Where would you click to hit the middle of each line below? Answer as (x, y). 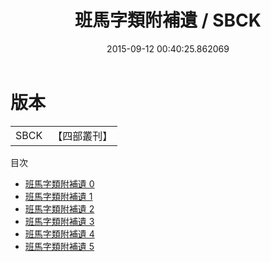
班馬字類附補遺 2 (59, 208)
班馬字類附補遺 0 (59, 183)
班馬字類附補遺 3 (59, 221)
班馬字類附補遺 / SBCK (168, 20)
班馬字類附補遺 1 (58, 196)
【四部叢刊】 (82, 136)
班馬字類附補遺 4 (59, 233)
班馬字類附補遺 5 (59, 246)
